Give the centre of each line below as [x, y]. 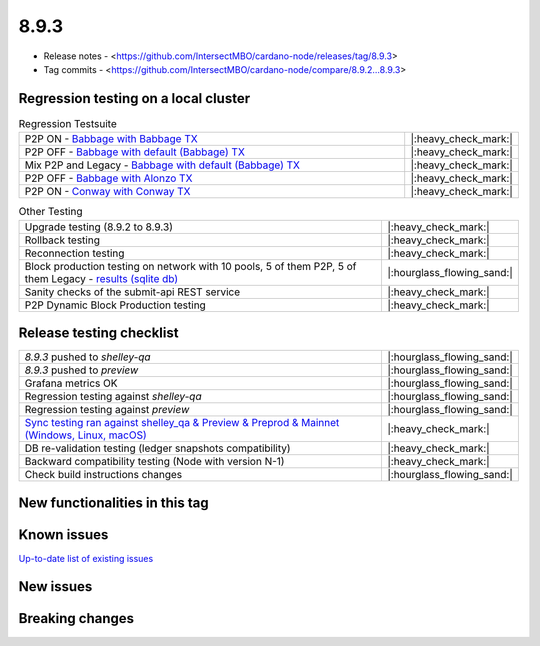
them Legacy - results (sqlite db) [101, 278]
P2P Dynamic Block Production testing [115, 305]
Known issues [63, 534]
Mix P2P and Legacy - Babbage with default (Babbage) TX [162, 165]
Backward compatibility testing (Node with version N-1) [154, 462]
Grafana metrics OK [71, 383]
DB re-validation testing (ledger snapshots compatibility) [157, 448]
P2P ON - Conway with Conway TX [107, 192]
